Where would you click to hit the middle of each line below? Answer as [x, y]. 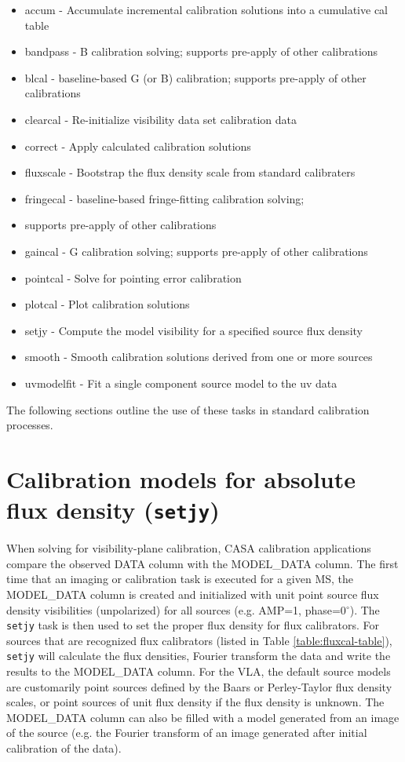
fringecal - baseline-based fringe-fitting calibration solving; [164, 198]
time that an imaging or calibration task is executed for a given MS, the [180, 579]
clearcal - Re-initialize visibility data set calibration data [161, 119]
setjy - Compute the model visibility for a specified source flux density [193, 330]
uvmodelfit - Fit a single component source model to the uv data [181, 383]
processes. [30, 425]
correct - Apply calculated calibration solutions [138, 146]
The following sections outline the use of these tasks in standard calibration [188, 409]
